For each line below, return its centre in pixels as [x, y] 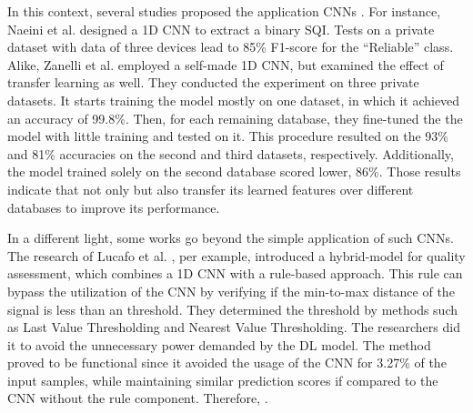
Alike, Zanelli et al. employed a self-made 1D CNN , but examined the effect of [226, 64]
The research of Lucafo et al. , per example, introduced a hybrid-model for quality [236, 255]
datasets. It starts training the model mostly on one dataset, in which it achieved [234, 100]
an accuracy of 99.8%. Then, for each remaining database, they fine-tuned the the [235, 118]
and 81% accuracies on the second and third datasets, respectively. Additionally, [231, 153]
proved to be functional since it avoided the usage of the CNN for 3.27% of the [227, 363]
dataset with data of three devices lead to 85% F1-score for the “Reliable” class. [231, 47]
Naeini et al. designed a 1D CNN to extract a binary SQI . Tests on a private [221, 29]
